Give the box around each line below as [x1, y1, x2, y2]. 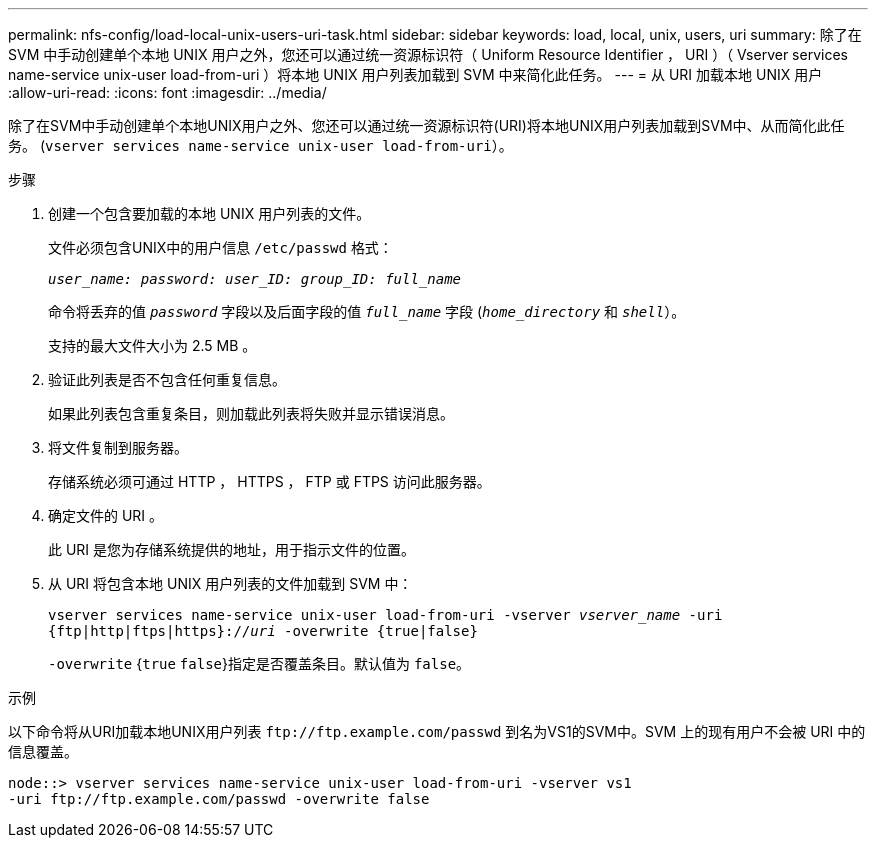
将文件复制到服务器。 [48, 439, 188, 456]
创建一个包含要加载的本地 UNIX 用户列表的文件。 [48, 205, 371, 222]
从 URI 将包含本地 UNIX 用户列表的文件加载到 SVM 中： [48, 575, 413, 592]
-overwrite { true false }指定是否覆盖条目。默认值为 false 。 [48, 655, 471, 672]
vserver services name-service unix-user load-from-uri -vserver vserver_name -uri [48, 607, 723, 623]
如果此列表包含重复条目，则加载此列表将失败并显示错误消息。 [48, 405, 454, 422]
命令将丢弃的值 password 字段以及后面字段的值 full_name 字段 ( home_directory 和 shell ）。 [48, 303, 686, 320]
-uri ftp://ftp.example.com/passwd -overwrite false [8, 791, 430, 807]
